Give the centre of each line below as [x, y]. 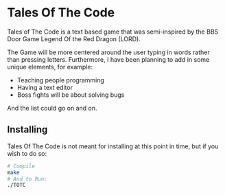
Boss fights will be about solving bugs [71, 95]
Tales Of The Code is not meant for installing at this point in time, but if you [113, 146]
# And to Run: [27, 179]
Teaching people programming [61, 80]
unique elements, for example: [50, 67]
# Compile [21, 166]
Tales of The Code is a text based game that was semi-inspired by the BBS [113, 32]
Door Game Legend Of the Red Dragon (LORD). [74, 38]
